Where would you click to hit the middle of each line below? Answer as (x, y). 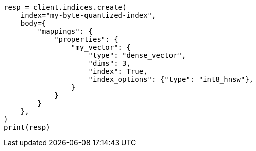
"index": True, (118, 71)
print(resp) (27, 127)
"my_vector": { (101, 47)
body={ (33, 23)
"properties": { (86, 39)
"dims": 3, (109, 63)
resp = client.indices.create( (65, 7)
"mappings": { (65, 31)
